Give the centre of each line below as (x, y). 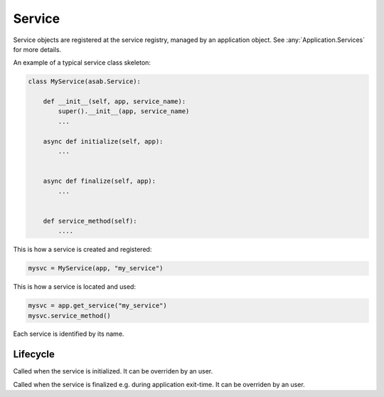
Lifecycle (34, 355)
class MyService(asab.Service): (85, 81)
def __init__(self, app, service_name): (114, 102)
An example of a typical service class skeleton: (82, 63)
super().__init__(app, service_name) (124, 111)
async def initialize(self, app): (103, 141)
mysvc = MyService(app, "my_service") (96, 268)
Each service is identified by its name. (69, 334)
